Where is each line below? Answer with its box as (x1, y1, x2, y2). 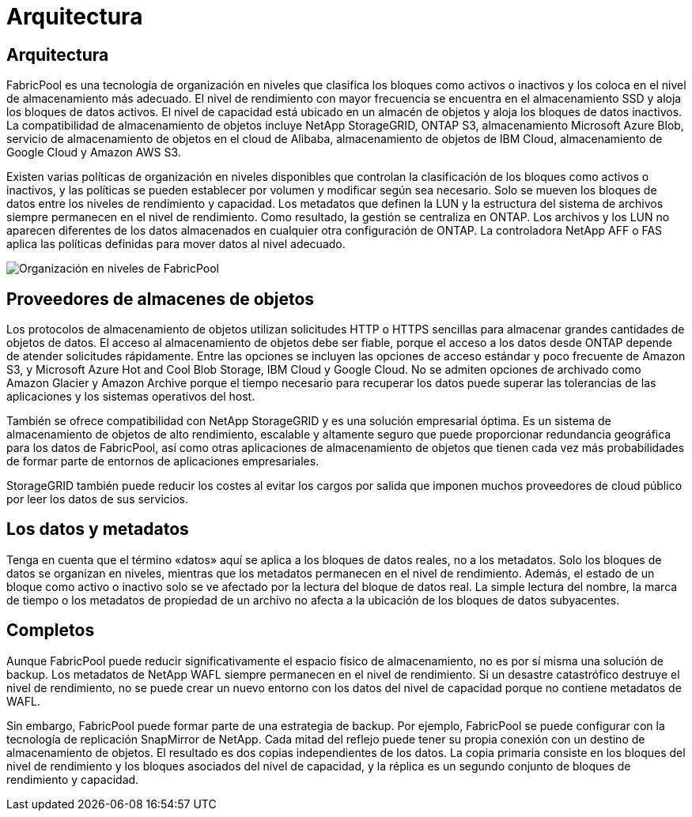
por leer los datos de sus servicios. (6, 492, 188, 506)
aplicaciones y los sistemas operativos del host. (6, 390, 255, 404)
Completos (6, 620, 95, 641)
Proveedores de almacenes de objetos (6, 288, 315, 309)
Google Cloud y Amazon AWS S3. (6, 145, 181, 160)
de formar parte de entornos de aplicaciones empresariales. (6, 454, 320, 469)
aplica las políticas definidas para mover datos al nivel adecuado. (6, 237, 346, 251)
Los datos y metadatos (6, 519, 189, 540)
